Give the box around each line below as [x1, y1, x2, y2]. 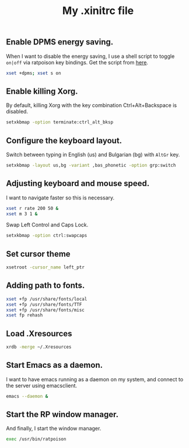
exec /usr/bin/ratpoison [6, 436, 66, 442]
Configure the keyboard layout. [6, 136, 123, 146]
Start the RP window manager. [6, 409, 118, 419]
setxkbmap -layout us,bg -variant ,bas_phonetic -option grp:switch [6, 162, 176, 168]
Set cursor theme [6, 249, 71, 259]
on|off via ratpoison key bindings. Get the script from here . [6, 58, 149, 66]
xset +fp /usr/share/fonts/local [6, 296, 87, 302]
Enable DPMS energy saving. [6, 37, 114, 47]
